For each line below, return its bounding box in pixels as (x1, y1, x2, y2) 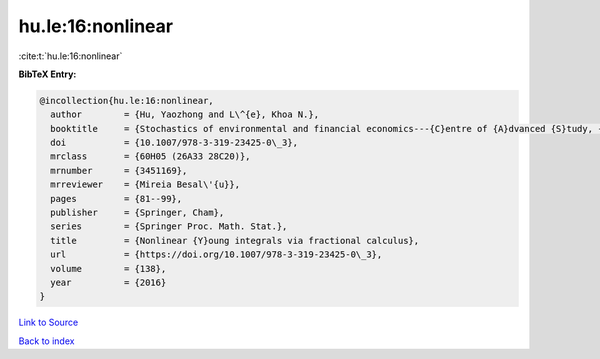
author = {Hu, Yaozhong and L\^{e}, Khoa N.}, (50, 109, 320, 120)
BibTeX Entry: (18, 68, 77, 80)
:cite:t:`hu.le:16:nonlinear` (18, 50, 123, 62)
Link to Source (18, 316, 79, 329)
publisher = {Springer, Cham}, (50, 207, 225, 219)
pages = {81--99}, (50, 193, 183, 204)
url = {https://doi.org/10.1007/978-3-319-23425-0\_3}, (50, 249, 383, 260)
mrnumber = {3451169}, (50, 165, 188, 176)
